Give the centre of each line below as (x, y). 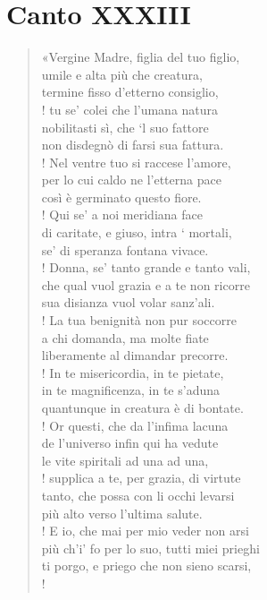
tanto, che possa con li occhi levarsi (138, 495)
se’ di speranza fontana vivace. (125, 249)
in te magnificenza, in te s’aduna (130, 390)
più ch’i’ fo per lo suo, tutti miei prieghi (150, 548)
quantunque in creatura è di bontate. (142, 407)
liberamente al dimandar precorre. (135, 355)
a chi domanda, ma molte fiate (125, 337)
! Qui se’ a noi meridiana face (122, 214)
